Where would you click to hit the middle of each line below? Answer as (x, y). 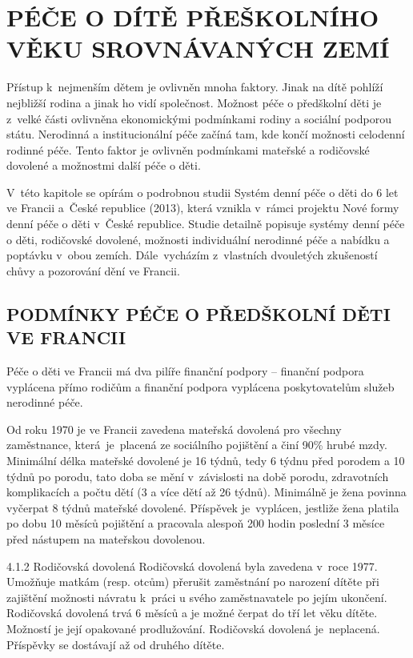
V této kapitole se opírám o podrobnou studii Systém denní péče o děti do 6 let (202, 192)
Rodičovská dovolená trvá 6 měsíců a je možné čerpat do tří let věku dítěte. (192, 613)
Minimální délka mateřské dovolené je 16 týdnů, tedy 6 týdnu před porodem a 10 (206, 460)
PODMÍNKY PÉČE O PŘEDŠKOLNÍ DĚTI (198, 313)
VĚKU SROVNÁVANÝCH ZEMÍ (198, 48)
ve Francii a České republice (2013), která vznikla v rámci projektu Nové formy (203, 208)
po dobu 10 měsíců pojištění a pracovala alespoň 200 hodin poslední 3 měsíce (196, 523)
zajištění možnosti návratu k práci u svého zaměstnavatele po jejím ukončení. (197, 597)
